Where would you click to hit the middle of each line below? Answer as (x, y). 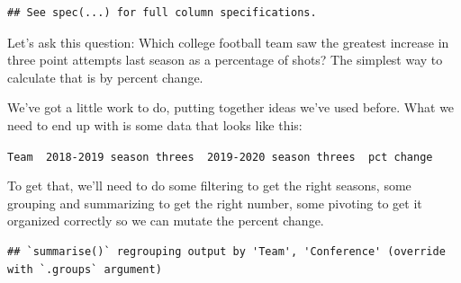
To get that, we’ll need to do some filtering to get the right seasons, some (209, 186)
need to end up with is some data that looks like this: (155, 124)
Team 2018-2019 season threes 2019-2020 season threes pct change (220, 157)
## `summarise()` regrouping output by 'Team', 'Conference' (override (226, 252)
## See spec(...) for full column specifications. (162, 13)
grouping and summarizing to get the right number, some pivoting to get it (215, 203)
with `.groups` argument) (85, 269)
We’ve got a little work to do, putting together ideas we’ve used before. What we (231, 107)
